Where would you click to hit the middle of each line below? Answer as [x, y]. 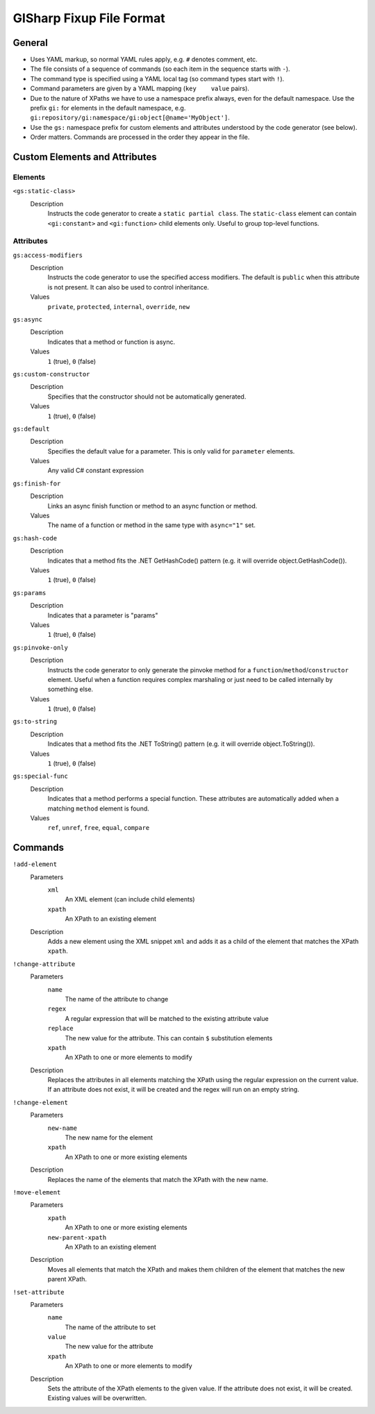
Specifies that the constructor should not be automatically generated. [147, 397]
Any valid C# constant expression [95, 471]
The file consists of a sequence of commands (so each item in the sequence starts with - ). [160, 69]
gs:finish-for [37, 483]
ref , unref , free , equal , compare [99, 828]
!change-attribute [44, 964]
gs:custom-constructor [51, 374]
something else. [70, 689]
